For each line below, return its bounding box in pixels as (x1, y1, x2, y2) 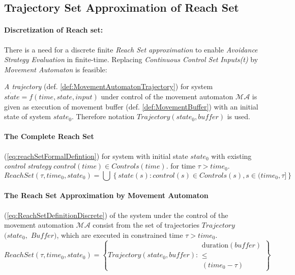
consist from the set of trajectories (93, 219, 199, 230)
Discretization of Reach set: (4, 24, 103, 35)
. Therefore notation (71, 111, 135, 122)
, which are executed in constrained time (56, 229, 183, 240)
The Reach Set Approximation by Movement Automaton (4, 190, 209, 201)
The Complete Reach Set (4, 131, 94, 142)
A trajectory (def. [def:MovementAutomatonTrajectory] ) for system (4, 81, 213, 92)
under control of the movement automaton (101, 91, 233, 101)
